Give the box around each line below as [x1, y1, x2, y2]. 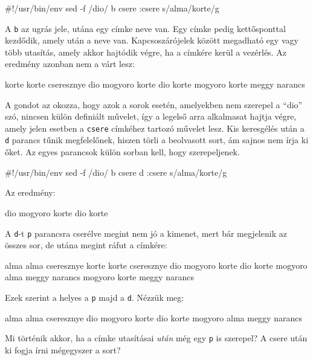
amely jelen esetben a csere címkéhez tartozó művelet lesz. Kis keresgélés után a [5, 121, 305, 134]
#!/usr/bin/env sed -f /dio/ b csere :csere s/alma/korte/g [5, 2, 219, 14]
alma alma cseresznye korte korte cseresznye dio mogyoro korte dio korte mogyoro [5, 259, 308, 271]
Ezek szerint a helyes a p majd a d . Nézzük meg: [5, 291, 184, 303]
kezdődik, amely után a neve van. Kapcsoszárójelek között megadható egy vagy [5, 34, 298, 47]
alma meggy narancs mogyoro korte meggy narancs [5, 271, 194, 283]
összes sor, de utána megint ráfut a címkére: [5, 239, 167, 251]
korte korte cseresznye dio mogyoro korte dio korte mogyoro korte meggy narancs [5, 78, 305, 91]
